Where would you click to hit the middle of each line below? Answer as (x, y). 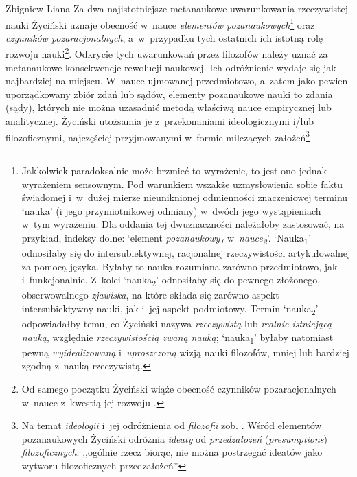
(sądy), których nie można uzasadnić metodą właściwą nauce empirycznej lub (169, 107)
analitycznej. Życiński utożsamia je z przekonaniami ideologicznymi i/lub (160, 121)
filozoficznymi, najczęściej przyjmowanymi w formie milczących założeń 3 (158, 136)
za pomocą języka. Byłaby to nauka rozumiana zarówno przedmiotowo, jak (180, 266)
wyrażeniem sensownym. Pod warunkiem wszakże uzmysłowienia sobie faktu (182, 184)
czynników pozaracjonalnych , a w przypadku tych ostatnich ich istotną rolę (164, 37)
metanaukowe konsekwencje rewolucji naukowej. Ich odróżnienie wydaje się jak (171, 67)
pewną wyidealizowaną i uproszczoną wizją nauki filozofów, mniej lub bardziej (185, 352)
